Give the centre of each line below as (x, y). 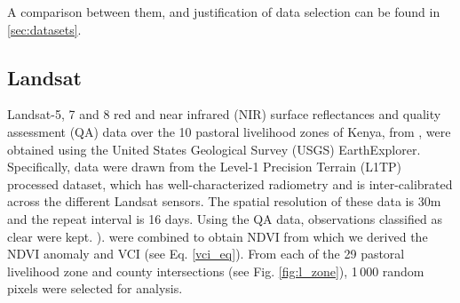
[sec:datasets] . (44, 29)
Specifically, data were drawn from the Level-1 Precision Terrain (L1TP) (205, 167)
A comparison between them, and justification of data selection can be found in (224, 12)
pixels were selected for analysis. (95, 288)
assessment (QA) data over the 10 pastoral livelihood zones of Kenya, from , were (229, 131)
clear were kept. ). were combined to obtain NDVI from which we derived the (218, 236)
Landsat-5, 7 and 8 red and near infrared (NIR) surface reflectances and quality (224, 114)
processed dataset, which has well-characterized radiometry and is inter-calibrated (230, 183)
